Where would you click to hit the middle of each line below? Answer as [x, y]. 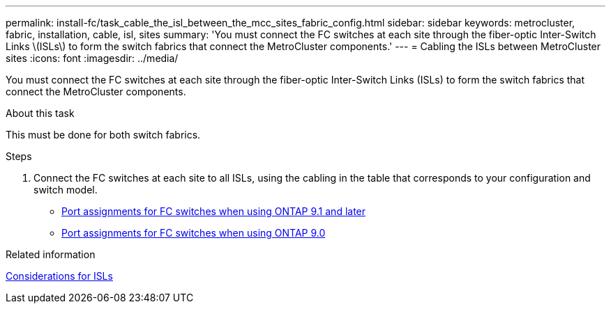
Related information [51, 254]
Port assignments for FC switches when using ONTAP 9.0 [194, 233]
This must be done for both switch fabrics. [103, 135]
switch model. [66, 190]
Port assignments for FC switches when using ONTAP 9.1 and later [214, 211]
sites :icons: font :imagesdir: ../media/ [92, 58]
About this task [40, 113]
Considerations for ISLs [59, 276]
